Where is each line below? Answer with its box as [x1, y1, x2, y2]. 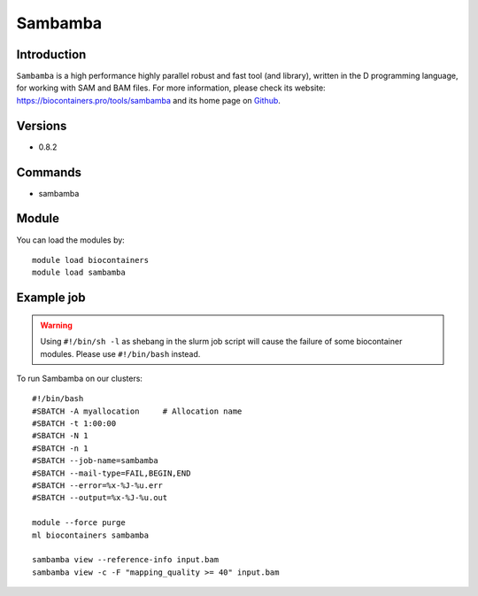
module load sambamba [32, 267, 126, 278]
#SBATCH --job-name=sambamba [32, 456, 158, 466]
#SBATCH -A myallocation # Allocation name [32, 406, 243, 416]
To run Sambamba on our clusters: [16, 373, 143, 383]
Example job [16, 290, 86, 306]
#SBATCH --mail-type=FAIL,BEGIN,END [32, 468, 191, 478]
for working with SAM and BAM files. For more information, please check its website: [16, 82, 327, 93]
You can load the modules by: [16, 235, 126, 245]
